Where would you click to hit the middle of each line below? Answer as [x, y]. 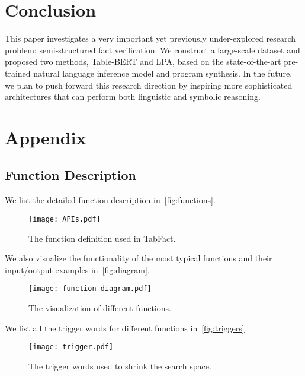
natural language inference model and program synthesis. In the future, [163, 73]
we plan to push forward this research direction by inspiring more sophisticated [149, 85]
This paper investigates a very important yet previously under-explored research [150, 38]
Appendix [46, 137]
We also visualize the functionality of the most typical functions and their [139, 258]
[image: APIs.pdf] [65, 219]
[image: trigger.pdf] [71, 347]
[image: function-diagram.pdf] [90, 289]
